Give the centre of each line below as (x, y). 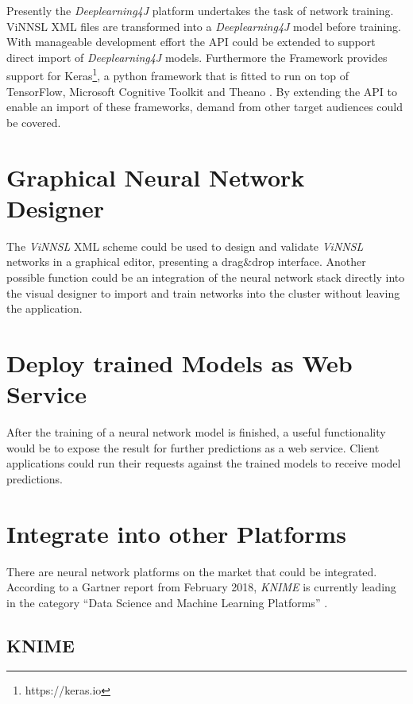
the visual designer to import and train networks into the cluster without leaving (203, 292)
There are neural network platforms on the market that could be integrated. (192, 571)
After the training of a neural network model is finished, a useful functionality (196, 432)
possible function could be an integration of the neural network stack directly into (206, 277)
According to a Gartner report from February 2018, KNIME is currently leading (201, 587)
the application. (44, 308)
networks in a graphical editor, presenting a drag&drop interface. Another (186, 262)
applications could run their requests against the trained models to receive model (204, 463)
